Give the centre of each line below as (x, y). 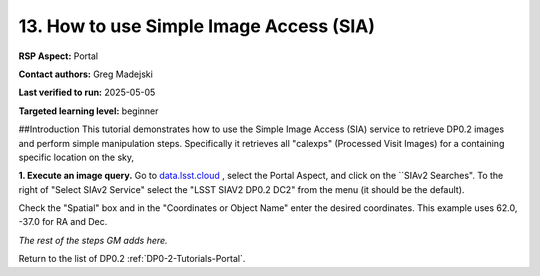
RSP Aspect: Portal (58, 56)
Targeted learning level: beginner (88, 111)
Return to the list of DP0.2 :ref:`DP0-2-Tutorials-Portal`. (132, 259)
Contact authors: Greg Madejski (86, 74)
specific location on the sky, (76, 157)
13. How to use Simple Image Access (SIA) (196, 26)
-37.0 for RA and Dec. (63, 222)
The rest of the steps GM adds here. (93, 240)
